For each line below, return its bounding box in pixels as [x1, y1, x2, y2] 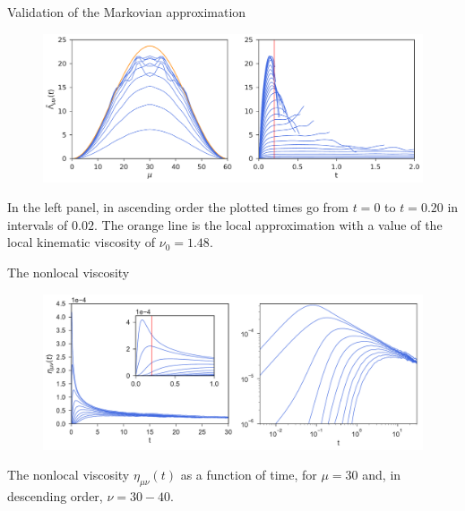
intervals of [7, 215, 68, 234]
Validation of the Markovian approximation [7, 3, 246, 21]
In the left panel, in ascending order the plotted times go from [7, 198, 349, 217]
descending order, [7, 486, 103, 505]
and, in [362, 465, 401, 484]
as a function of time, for [180, 465, 317, 484]
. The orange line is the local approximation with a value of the [93, 215, 443, 234]
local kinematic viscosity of [7, 233, 156, 251]
